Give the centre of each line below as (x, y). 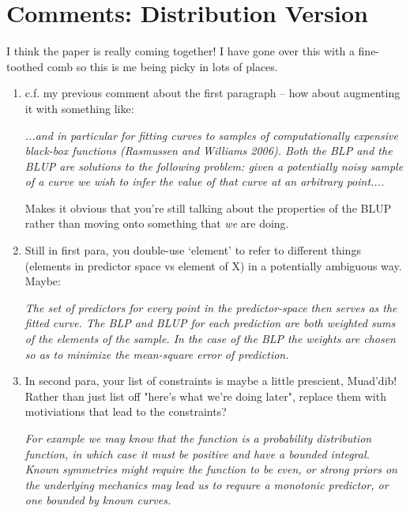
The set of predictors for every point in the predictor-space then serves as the (211, 307)
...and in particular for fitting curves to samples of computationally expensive (211, 135)
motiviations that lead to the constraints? (126, 411)
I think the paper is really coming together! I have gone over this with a (181, 51)
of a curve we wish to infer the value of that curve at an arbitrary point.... (205, 181)
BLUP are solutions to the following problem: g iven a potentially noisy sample (214, 166)
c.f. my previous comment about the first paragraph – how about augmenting (213, 93)
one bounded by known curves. (98, 500)
